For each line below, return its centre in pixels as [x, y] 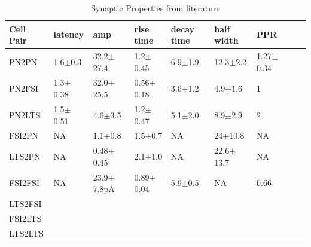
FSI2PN [24, 135]
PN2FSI [24, 88]
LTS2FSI [25, 204]
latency [69, 34]
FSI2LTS [25, 218]
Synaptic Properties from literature [155, 8]
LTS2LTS [26, 233]
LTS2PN [25, 156]
